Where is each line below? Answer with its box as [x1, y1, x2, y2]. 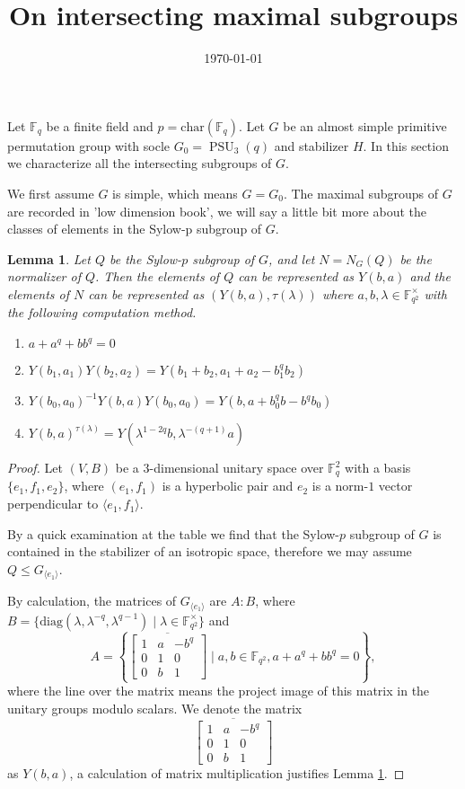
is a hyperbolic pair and [162, 476, 294, 495]
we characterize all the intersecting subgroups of [7, 154, 272, 173]
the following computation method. [7, 303, 197, 322]
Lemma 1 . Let [7, 249, 91, 268]
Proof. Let [7, 458, 63, 477]
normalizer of [7, 267, 81, 286]
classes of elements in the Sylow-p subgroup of [7, 219, 262, 238]
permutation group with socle [7, 136, 171, 155]
